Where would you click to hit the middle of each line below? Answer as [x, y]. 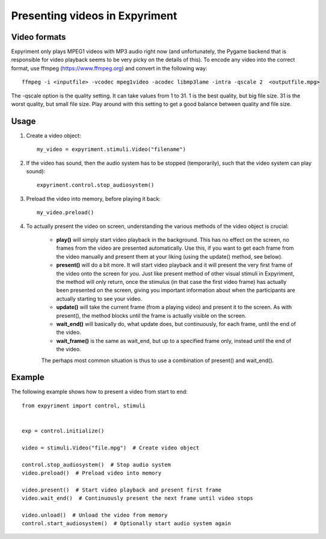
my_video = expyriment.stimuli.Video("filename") [112, 149]
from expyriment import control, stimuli [84, 405]
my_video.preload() [66, 213]
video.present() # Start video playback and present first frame [122, 490]
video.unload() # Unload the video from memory [95, 515]
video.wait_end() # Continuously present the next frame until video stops [138, 498]
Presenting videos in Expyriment [94, 16]
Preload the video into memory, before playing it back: [93, 199]
